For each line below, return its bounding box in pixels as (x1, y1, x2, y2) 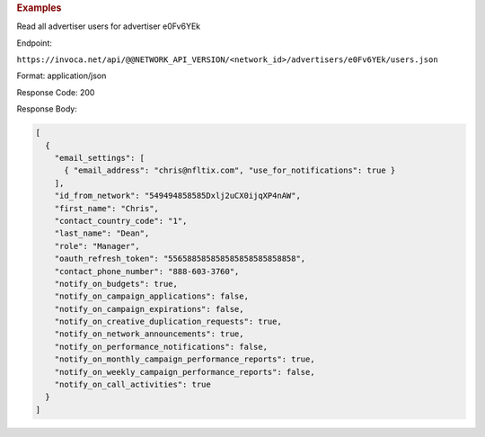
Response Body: (16, 103, 78, 114)
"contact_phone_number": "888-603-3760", (54, 266, 240, 276)
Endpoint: (16, 37, 53, 49)
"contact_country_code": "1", (54, 216, 188, 226)
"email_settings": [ (54, 153, 145, 163)
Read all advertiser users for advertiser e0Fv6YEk (16, 21, 201, 31)
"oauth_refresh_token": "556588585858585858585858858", (54, 254, 306, 264)
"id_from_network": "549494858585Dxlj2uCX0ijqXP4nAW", (54, 191, 301, 201)
